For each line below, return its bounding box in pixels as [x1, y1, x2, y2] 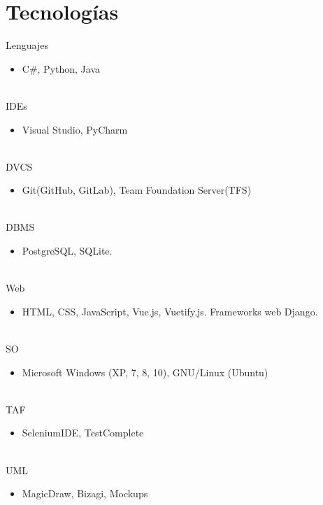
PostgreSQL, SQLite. [22, 243, 113, 258]
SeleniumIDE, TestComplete [22, 425, 144, 440]
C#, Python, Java [22, 61, 101, 76]
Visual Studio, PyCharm [22, 122, 128, 136]
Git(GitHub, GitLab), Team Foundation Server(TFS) [22, 183, 252, 197]
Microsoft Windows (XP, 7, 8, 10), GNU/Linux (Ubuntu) [22, 364, 268, 379]
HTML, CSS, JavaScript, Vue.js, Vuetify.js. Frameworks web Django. [22, 304, 318, 318]
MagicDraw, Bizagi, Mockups [22, 486, 148, 501]
